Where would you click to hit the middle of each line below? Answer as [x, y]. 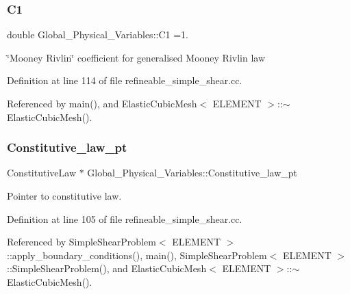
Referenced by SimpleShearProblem [82, 242]
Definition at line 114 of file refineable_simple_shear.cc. [125, 80]
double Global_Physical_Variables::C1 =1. [98, 35]
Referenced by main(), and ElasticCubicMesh [102, 103]
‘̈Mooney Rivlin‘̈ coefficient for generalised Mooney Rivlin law [136, 57]
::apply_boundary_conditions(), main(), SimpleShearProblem [137, 255]
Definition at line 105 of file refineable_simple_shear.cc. [125, 218]
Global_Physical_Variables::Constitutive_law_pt [192, 173]
